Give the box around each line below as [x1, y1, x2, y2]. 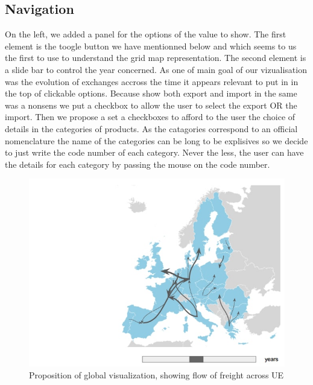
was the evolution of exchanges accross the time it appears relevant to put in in [5, 75, 299, 87]
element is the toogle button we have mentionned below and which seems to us [5, 39, 297, 52]
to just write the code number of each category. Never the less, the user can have [5, 146, 304, 159]
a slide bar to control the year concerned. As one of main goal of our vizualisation [5, 63, 307, 75]
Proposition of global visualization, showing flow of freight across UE [29, 368, 284, 381]
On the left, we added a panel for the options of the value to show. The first [5, 28, 286, 40]
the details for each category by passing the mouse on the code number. [5, 157, 270, 170]
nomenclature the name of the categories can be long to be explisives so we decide [5, 134, 308, 147]
